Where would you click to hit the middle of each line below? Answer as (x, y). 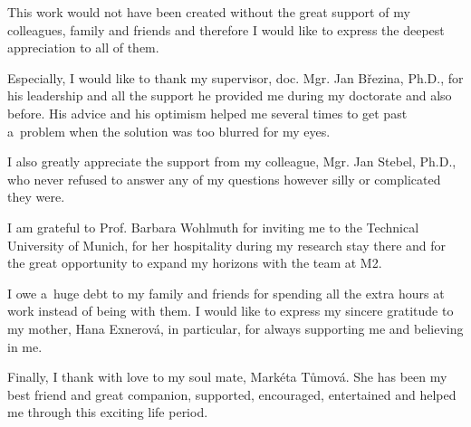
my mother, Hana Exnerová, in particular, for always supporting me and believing (235, 328)
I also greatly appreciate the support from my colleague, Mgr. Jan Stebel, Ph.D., (232, 161)
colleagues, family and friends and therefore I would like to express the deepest (226, 29)
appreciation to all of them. (83, 47)
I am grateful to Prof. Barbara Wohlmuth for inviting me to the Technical (213, 227)
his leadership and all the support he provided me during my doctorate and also (230, 95)
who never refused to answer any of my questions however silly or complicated (224, 179)
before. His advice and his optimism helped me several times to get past (207, 113)
